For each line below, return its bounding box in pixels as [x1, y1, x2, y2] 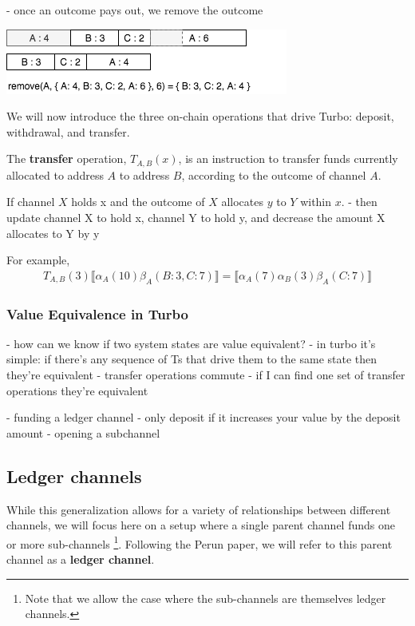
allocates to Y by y [6, 224, 100, 241]
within [300, 193, 332, 210]
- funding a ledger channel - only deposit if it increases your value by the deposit [6, 409, 401, 426]
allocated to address [6, 166, 104, 183]
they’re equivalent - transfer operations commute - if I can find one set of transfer [6, 366, 405, 383]
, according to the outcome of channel [181, 166, 366, 183]
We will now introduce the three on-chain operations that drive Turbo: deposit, [6, 108, 394, 125]
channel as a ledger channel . [6, 551, 155, 568]
